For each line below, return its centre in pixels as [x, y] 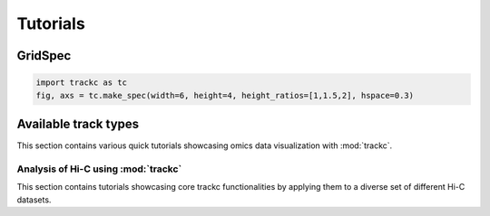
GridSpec [44, 56]
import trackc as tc [81, 83]
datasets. [34, 200]
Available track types [78, 123]
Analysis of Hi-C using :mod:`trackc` [99, 169]
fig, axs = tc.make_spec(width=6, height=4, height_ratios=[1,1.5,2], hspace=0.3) [225, 95]
